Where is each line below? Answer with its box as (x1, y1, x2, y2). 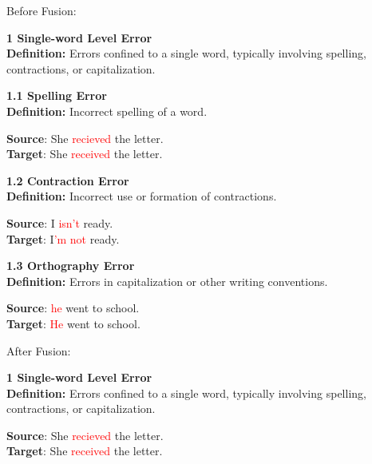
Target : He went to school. (6, 315, 140, 331)
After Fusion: (6, 342, 71, 359)
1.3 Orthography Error (6, 257, 135, 274)
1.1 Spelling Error (6, 87, 107, 104)
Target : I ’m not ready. (6, 230, 120, 247)
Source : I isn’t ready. (6, 214, 113, 231)
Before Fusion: (6, 2, 77, 18)
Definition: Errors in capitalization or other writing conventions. (6, 272, 328, 289)
